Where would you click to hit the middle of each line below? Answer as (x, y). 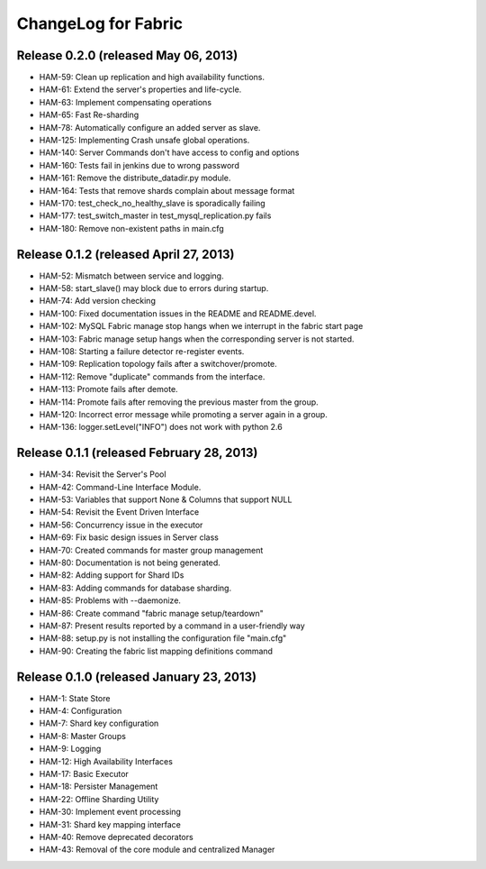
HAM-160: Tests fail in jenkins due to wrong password (139, 165)
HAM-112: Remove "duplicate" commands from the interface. (152, 376)
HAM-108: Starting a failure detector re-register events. (142, 351)
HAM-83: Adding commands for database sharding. (135, 588)
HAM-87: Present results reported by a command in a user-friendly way (172, 626)
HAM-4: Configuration (81, 711)
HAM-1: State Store (75, 698)
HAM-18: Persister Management (99, 787)
